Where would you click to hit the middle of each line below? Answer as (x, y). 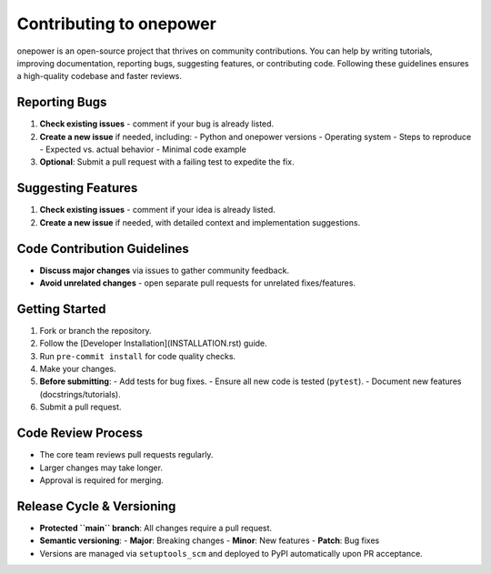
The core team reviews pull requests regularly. (126, 455)
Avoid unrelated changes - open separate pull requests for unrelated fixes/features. (198, 283)
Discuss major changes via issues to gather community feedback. (165, 270)
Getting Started (61, 309)
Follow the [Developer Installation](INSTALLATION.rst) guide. (153, 343)
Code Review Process (80, 433)
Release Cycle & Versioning (96, 506)
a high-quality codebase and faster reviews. (99, 76)
